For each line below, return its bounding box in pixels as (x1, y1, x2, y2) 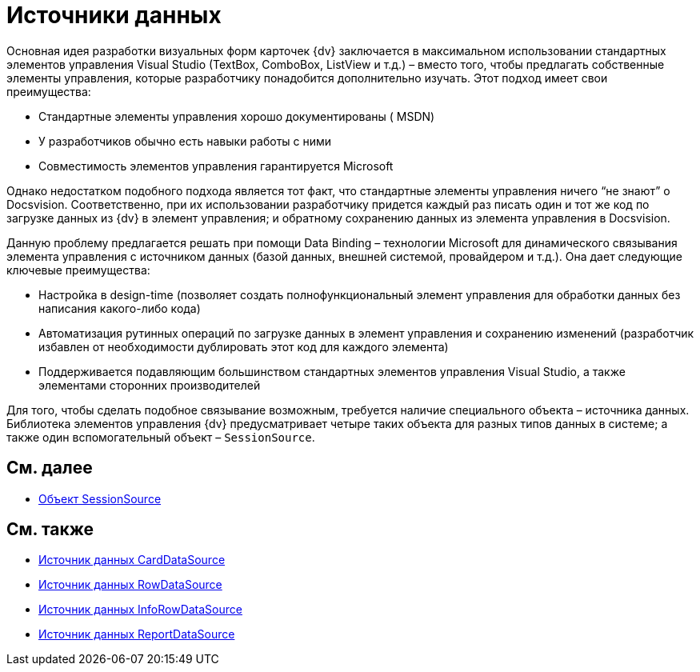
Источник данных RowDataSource (38, 578, 222, 592)
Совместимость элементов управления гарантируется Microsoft (38, 158, 394, 173)
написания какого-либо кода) (38, 301, 201, 315)
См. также (6, 519, 94, 540)
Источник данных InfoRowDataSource (38, 602, 242, 617)
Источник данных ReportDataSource (38, 627, 235, 642)
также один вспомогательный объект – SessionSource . (6, 430, 315, 444)
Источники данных (6, 2, 222, 29)
